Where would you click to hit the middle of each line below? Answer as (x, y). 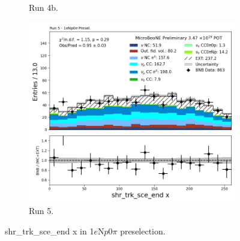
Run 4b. (43, 7)
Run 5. (41, 211)
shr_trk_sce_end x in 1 (49, 231)
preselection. (143, 231)
